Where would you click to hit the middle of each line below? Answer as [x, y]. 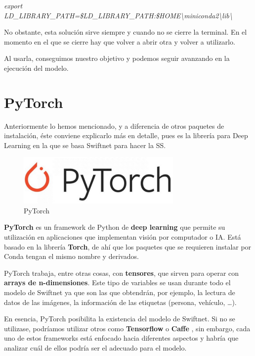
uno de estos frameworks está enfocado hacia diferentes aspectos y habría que [121, 338]
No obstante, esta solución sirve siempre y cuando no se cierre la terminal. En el [126, 32]
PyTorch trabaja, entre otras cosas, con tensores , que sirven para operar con [122, 273]
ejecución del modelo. [36, 68]
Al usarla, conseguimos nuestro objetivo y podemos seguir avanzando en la [117, 58]
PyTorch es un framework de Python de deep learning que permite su [115, 227]
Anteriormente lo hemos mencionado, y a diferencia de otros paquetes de [114, 126]
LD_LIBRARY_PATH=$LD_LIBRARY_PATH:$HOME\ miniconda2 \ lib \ [118, 15]
